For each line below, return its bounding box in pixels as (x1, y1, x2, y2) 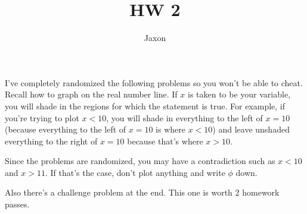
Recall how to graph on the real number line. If (5, 88, 178, 100)
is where (156, 123, 185, 136)
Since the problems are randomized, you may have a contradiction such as (5, 155, 275, 167)
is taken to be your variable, (187, 88, 291, 100)
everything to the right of (5, 134, 98, 147)
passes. (5, 198, 30, 210)
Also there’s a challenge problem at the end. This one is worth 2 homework (5, 186, 280, 199)
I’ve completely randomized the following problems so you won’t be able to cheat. (5, 76, 303, 89)
